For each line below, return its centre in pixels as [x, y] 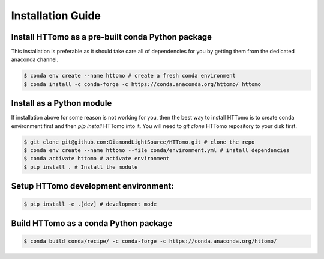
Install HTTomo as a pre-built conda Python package [112, 37]
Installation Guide [56, 16]
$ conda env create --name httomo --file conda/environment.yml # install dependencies [157, 151]
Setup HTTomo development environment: [92, 186]
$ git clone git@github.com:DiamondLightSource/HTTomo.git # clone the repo [139, 142]
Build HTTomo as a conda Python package [92, 223]
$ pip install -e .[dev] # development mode [90, 204]
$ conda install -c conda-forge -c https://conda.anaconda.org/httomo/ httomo [142, 84]
